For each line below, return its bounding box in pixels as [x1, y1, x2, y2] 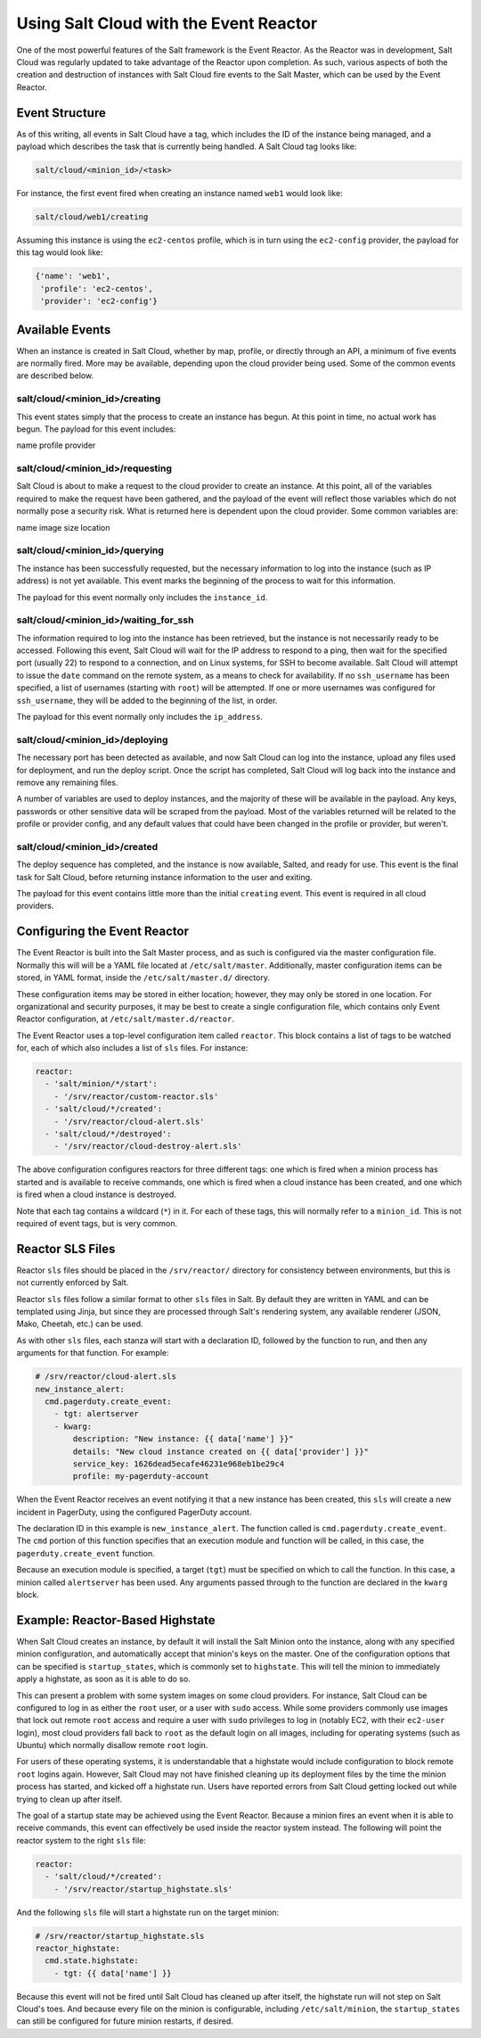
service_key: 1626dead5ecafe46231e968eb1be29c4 [72, 1458, 285, 1469]
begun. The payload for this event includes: [16, 424, 176, 434]
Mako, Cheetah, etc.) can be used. [16, 1318, 143, 1329]
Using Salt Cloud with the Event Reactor [16, 13, 318, 33]
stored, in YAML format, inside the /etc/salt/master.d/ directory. [16, 972, 271, 983]
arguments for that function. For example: [16, 1348, 169, 1358]
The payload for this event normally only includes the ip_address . [16, 712, 263, 722]
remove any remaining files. [16, 777, 118, 788]
